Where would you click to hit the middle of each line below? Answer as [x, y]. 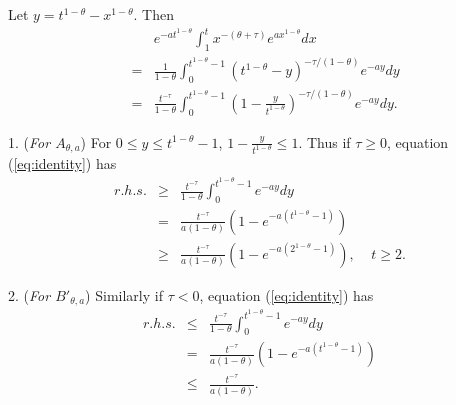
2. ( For [29, 295]
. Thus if [324, 141]
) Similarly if [124, 295]
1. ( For [29, 141]
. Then [153, 14]
